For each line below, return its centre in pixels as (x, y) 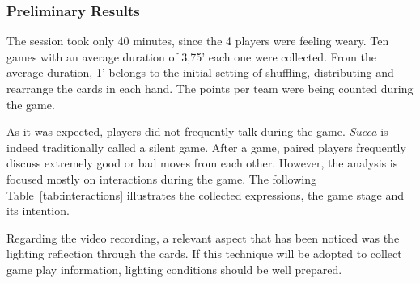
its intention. (38, 211)
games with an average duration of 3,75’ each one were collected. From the (191, 56)
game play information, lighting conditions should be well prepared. (174, 269)
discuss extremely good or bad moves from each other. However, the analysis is (202, 163)
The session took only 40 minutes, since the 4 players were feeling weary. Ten (198, 41)
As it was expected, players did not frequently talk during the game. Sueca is (197, 131)
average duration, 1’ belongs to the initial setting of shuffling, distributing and (200, 72)
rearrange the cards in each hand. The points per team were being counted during (210, 88)
